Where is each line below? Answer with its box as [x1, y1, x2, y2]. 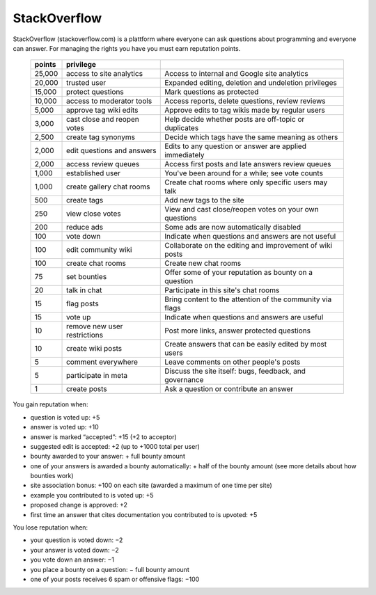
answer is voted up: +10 [30, 423, 99, 431]
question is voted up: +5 [30, 413, 100, 421]
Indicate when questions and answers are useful [164, 312, 324, 322]
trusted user [66, 78, 107, 88]
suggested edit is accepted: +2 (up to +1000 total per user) [30, 442, 200, 450]
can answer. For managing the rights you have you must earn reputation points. [13, 44, 241, 52]
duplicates [164, 123, 199, 133]
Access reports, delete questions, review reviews [164, 96, 327, 106]
